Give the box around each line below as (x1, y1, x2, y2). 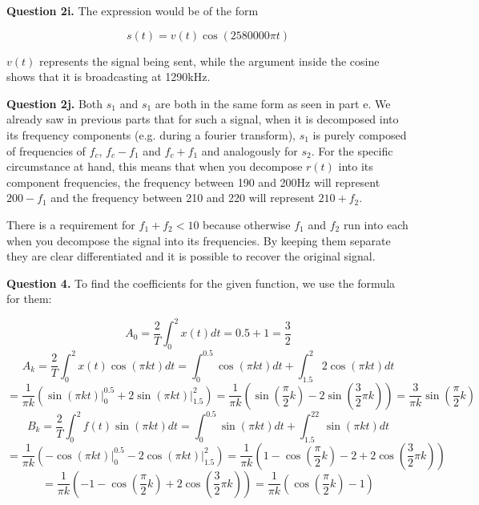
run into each (343, 216, 409, 232)
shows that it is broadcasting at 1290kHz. (6, 68, 211, 85)
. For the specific (311, 142, 393, 159)
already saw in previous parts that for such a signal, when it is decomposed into (6, 111, 399, 127)
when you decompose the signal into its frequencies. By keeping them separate (6, 232, 391, 248)
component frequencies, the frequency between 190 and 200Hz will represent (6, 173, 380, 190)
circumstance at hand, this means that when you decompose (6, 158, 303, 175)
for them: (6, 290, 52, 307)
